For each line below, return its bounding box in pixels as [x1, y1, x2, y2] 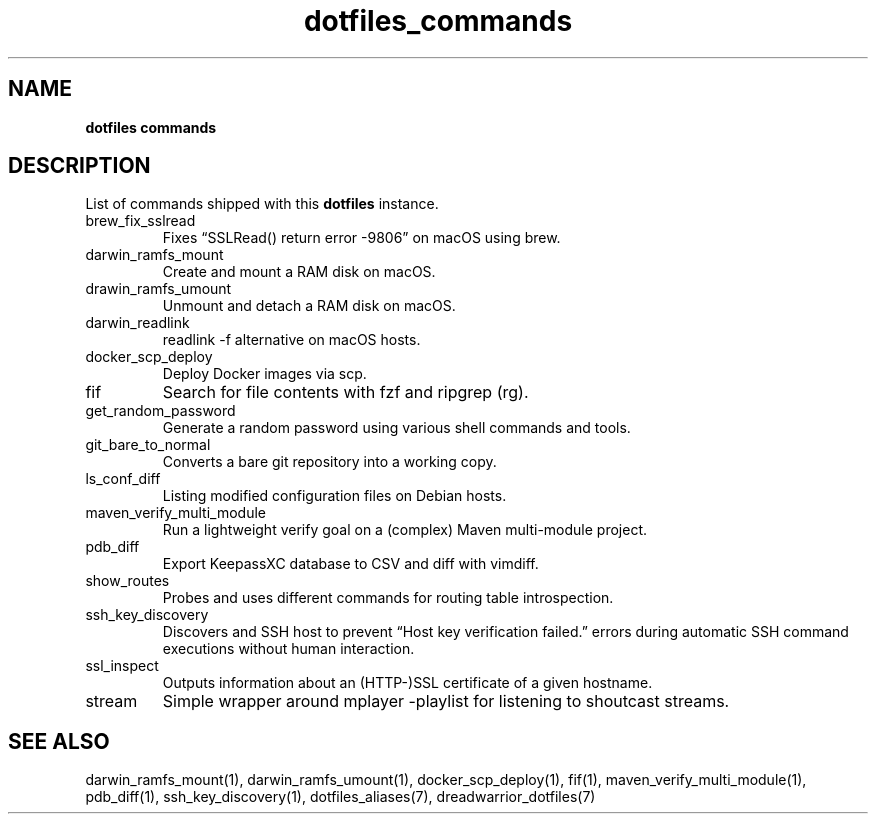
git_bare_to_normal [85, 436, 211, 454]
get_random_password [85, 402, 236, 420]
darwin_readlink [85, 314, 190, 332]
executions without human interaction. [162, 640, 415, 658]
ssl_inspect [85, 657, 159, 675]
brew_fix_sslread [85, 212, 196, 230]
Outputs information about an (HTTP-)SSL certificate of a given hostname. [162, 674, 653, 692]
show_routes [85, 572, 170, 590]
